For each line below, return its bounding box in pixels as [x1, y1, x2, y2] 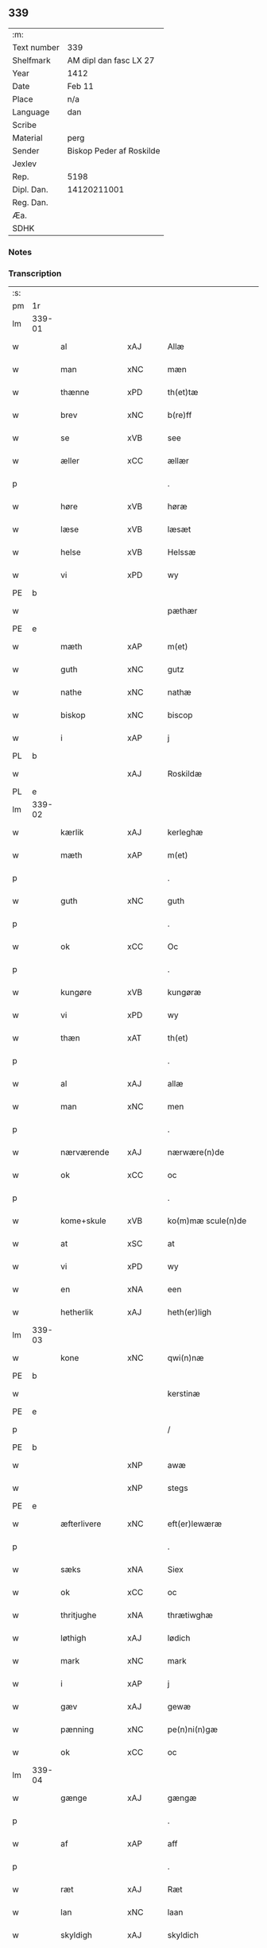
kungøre [60, 987, 92, 998]
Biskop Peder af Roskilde [67, 145, 161, 156]
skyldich [167, 1930, 199, 1941]
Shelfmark [12, 55, 51, 66]
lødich [167, 1632, 191, 1644]
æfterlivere [60, 1518, 102, 1529]
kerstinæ [167, 1388, 200, 1400]
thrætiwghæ [167, 1609, 213, 1621]
